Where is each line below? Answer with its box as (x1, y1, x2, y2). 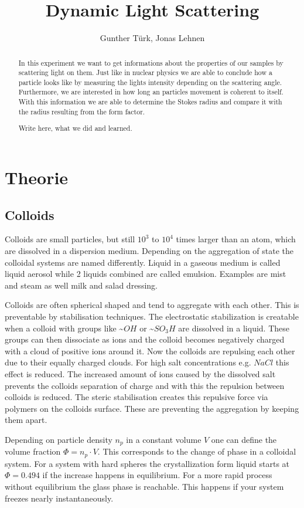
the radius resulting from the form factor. (18, 106, 145, 116)
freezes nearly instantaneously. (5, 492, 114, 504)
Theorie (5, 165, 69, 189)
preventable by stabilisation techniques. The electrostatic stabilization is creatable (5, 310, 299, 322)
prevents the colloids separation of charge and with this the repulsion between (5, 379, 285, 391)
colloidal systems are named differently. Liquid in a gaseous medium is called (5, 256, 281, 268)
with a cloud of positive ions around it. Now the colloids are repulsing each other (5, 344, 295, 357)
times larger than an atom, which (176, 233, 296, 245)
